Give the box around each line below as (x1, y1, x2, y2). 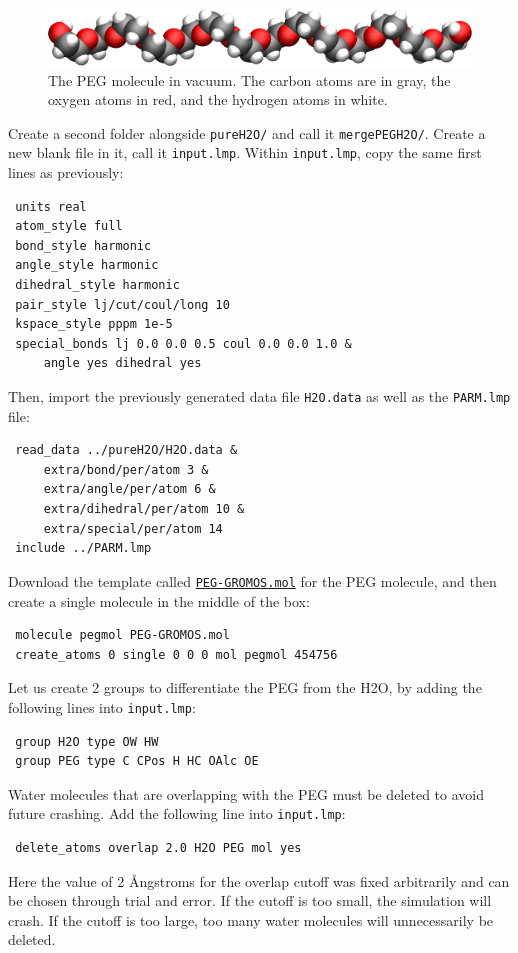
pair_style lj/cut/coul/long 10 (15, 297, 230, 312)
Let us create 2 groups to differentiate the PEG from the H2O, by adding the (8, 677, 482, 698)
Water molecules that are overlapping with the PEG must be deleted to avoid (8, 783, 484, 804)
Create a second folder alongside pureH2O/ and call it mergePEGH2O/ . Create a (8, 122, 486, 143)
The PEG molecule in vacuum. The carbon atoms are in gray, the (48, 69, 451, 90)
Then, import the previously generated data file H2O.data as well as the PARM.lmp (8, 386, 511, 407)
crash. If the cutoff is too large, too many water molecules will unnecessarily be (8, 909, 494, 930)
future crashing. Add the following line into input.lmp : (8, 803, 346, 824)
